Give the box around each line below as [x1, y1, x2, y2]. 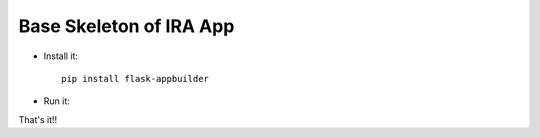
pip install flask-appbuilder [61, 73, 210, 84]
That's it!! [18, 113, 58, 125]
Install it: [43, 50, 79, 62]
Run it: [43, 95, 70, 107]
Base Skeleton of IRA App [18, 15, 235, 37]
